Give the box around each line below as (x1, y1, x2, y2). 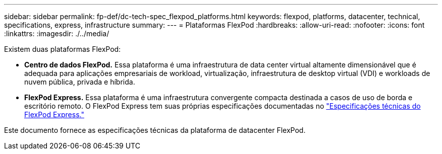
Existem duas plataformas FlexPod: (4, 45, 121, 53)
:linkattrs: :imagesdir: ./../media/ (4, 29, 109, 38)
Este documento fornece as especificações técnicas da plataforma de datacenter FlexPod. (4, 126, 306, 134)
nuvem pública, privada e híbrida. (24, 78, 135, 86)
